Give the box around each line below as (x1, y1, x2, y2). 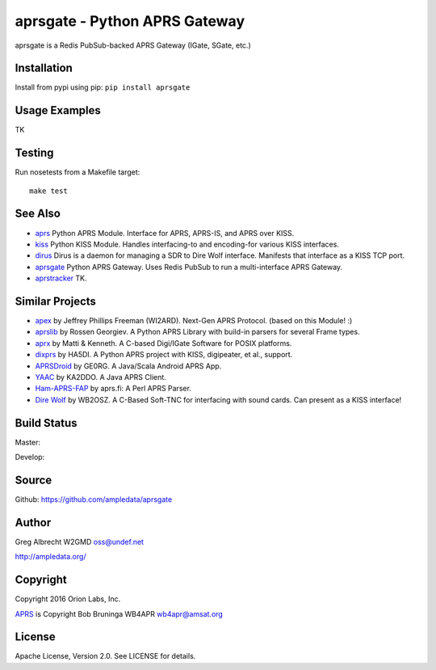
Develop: (15, 453, 45, 462)
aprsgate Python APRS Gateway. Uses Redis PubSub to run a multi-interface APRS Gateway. (35, 262, 343, 272)
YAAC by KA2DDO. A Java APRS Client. (35, 372, 167, 381)
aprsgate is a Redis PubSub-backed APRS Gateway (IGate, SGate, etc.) (15, 40, 251, 50)
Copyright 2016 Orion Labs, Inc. (15, 594, 121, 604)
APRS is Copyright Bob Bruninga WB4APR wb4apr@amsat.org (15, 609, 224, 618)
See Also (15, 207, 61, 221)
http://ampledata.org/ (15, 552, 86, 562)
